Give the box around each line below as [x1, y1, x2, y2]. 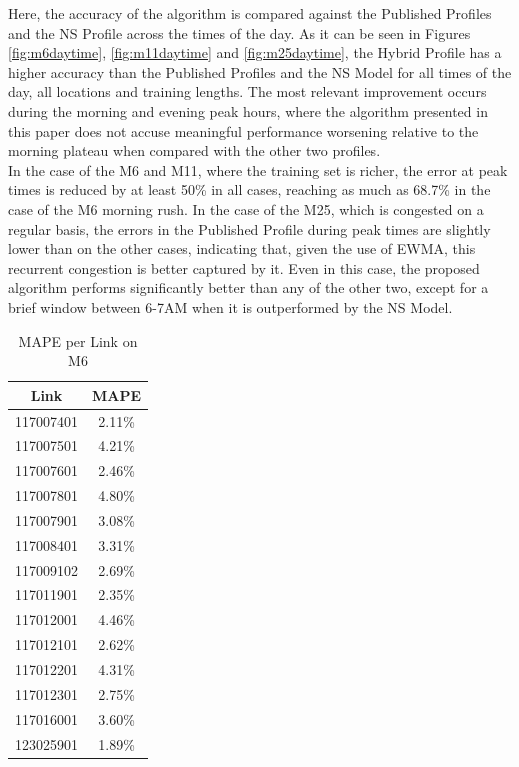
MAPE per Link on [18, 330, 138, 351]
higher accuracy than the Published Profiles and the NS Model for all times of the [8, 61, 512, 82]
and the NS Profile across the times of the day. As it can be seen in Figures [8, 22, 471, 43]
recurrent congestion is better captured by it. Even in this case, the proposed [8, 257, 480, 278]
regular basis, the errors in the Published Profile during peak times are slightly [8, 218, 491, 239]
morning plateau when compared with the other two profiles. [8, 140, 381, 161]
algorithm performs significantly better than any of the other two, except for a [8, 277, 489, 298]
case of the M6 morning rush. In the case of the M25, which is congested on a [8, 198, 484, 219]
